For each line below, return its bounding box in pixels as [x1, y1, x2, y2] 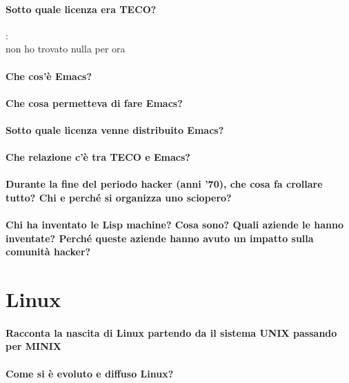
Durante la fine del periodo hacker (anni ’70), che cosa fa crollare [6, 177, 323, 191]
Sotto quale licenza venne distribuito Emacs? [6, 122, 224, 137]
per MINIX [6, 339, 62, 353]
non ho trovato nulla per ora [6, 41, 126, 56]
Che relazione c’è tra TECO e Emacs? [6, 150, 190, 164]
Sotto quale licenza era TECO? [6, 1, 157, 16]
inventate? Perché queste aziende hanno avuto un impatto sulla [6, 230, 314, 245]
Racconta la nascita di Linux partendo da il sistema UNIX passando [6, 325, 337, 340]
